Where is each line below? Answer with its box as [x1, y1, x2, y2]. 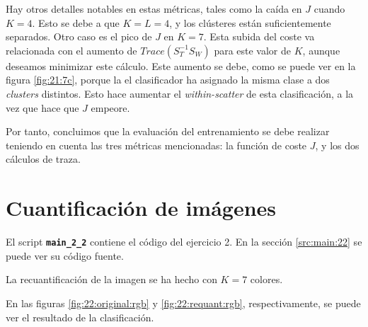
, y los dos [315, 137, 360, 152]
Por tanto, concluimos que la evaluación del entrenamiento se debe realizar [6, 124, 330, 139]
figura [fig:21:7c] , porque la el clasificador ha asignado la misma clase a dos [6, 72, 330, 87]
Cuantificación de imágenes [6, 193, 277, 222]
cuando [314, 1, 345, 16]
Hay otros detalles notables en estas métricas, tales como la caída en [6, 1, 302, 16]
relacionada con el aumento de [6, 42, 137, 57]
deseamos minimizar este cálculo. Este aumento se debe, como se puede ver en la [6, 58, 356, 73]
